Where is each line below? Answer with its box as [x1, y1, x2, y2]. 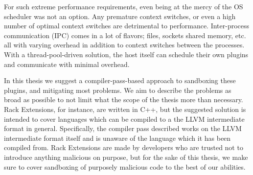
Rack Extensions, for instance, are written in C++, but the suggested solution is [4, 104, 246, 114]
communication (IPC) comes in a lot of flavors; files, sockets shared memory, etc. [4, 30, 246, 40]
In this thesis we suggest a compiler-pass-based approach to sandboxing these [4, 75, 236, 86]
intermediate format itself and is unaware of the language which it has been [4, 132, 231, 143]
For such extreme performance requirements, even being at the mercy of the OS [4, 1, 243, 11]
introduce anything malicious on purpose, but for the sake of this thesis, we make [4, 152, 248, 162]
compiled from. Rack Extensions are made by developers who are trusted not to [4, 142, 243, 153]
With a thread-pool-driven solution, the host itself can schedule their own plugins [4, 49, 249, 59]
